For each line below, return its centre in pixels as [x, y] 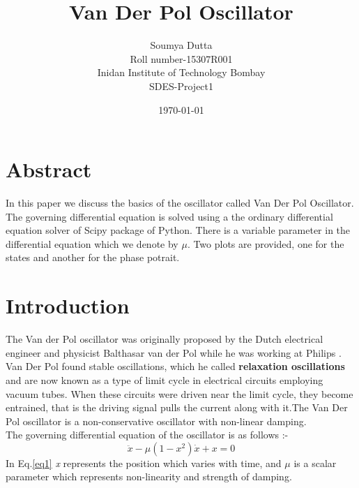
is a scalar [315, 463]
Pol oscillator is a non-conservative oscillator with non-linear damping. [156, 421]
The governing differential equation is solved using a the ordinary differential [169, 216]
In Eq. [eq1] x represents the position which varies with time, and [144, 463]
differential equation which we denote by [92, 243]
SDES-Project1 [181, 86]
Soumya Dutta [181, 45]
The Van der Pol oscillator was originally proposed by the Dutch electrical [165, 339]
